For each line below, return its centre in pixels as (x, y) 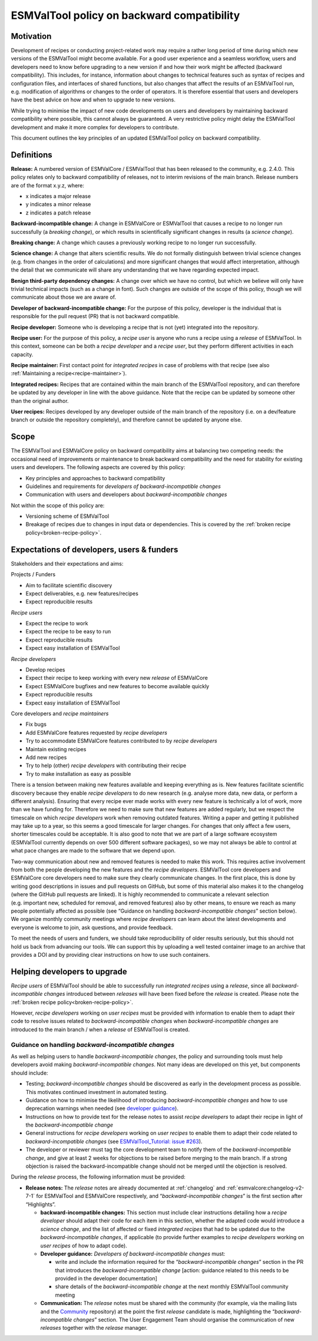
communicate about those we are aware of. (64, 297)
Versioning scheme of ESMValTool (67, 516)
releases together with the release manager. (94, 1328)
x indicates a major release (58, 196)
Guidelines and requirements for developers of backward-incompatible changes (123, 486)
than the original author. (40, 401)
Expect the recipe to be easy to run (68, 632)
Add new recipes (46, 757)
